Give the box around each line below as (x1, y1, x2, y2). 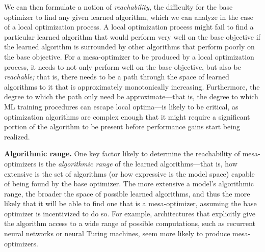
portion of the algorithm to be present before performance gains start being (4, 121, 240, 132)
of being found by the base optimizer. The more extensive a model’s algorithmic (4, 178, 254, 189)
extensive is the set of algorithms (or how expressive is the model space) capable (4, 168, 255, 179)
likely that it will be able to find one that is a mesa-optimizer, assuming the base (4, 198, 257, 209)
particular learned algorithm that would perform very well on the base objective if (4, 31, 260, 42)
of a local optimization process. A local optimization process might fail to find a (4, 21, 254, 32)
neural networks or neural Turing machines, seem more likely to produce (4, 228, 230, 239)
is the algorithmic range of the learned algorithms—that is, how (38, 158, 237, 169)
